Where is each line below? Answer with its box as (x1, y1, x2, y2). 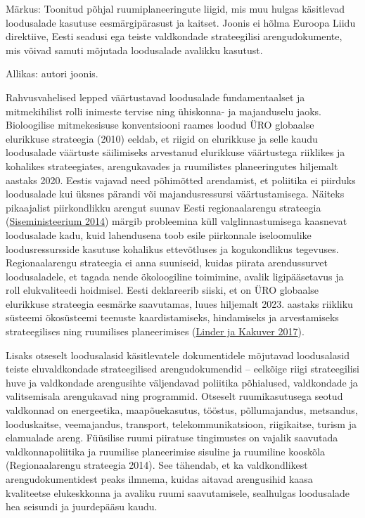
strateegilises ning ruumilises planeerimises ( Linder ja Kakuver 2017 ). (6, 324, 305, 339)
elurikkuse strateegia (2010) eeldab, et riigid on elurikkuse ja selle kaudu (6, 131, 318, 145)
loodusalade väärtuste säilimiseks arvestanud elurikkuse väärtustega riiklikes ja (6, 145, 345, 160)
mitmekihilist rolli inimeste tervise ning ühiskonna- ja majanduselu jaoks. (6, 103, 321, 118)
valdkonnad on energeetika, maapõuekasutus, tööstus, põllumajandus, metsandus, (6, 403, 358, 417)
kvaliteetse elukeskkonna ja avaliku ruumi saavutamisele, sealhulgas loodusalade (6, 485, 350, 500)
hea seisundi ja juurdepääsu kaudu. (6, 499, 158, 514)
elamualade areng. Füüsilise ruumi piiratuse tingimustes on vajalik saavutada (6, 430, 338, 445)
